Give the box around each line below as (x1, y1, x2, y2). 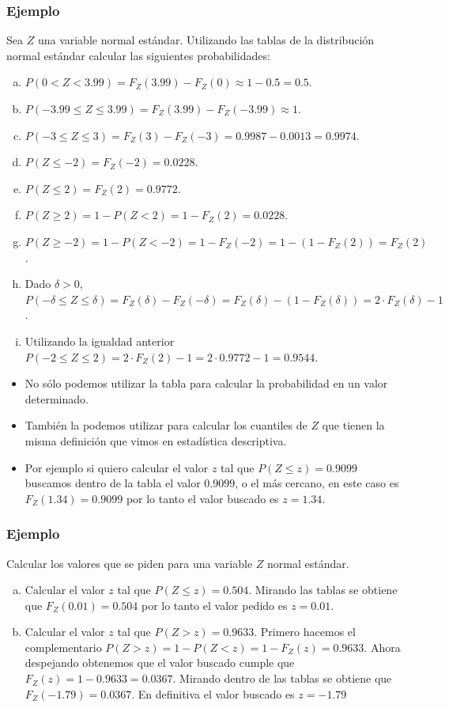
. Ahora (364, 638, 401, 655)
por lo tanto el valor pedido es (141, 596, 288, 613)
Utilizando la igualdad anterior (25, 332, 175, 349)
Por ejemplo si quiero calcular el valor (25, 459, 209, 475)
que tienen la (322, 417, 385, 434)
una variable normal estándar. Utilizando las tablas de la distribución (37, 32, 375, 48)
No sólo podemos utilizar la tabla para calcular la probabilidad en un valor (25, 375, 388, 392)
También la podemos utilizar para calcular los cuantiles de (25, 417, 308, 434)
